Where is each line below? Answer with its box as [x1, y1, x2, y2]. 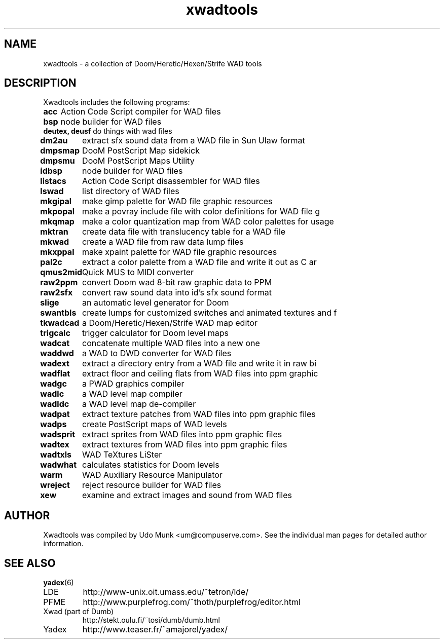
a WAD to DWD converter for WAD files [82, 348, 232, 359]
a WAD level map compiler [82, 389, 182, 399]
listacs [40, 176, 66, 186]
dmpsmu [40, 156, 75, 166]
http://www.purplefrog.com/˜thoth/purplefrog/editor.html [83, 597, 301, 608]
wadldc [40, 399, 69, 409]
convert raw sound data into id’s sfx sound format [82, 287, 272, 298]
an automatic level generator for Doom [82, 297, 229, 308]
